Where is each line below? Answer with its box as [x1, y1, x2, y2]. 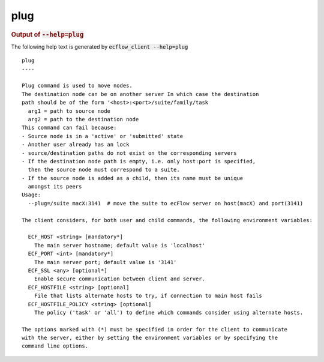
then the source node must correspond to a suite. [28, 166, 180, 173]
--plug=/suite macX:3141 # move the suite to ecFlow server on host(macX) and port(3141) [28, 200, 304, 207]
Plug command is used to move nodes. [22, 82, 133, 89]
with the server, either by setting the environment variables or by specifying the [22, 334, 278, 342]
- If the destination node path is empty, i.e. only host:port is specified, [22, 158, 256, 164]
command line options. [22, 343, 89, 349]
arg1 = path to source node [28, 107, 111, 114]
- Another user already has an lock [22, 141, 130, 148]
